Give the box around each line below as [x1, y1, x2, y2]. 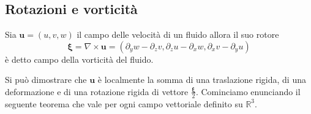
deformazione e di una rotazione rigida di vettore [5, 85, 189, 98]
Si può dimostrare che [5, 73, 87, 86]
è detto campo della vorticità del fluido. [5, 52, 154, 65]
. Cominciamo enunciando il [195, 85, 301, 98]
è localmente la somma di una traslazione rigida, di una [97, 73, 306, 86]
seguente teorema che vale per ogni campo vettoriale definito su [5, 97, 243, 110]
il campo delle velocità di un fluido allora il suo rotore [77, 28, 279, 41]
